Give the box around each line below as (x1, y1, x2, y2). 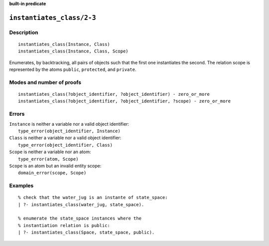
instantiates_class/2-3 (9, 13, 97, 22)
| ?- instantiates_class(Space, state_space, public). (18, 230, 155, 236)
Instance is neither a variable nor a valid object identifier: (9, 121, 130, 127)
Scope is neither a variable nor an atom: (9, 149, 91, 155)
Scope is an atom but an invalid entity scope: (9, 163, 102, 169)
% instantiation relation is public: (18, 223, 111, 228)
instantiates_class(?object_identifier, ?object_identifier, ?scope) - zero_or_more (18, 98, 231, 104)
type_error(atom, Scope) (18, 156, 79, 162)
